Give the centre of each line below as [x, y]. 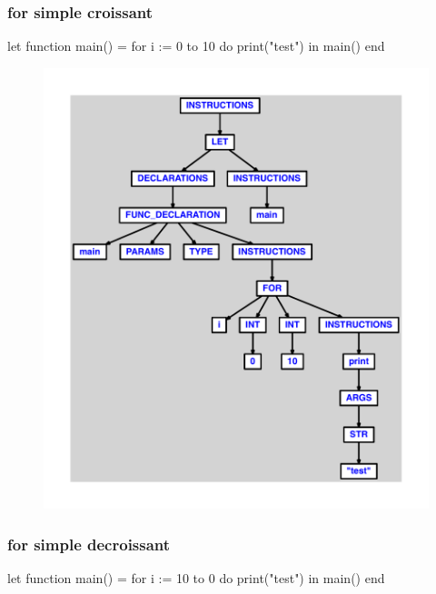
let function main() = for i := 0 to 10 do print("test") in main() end [196, 46]
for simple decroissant [89, 544]
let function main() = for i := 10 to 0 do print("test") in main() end [196, 578]
